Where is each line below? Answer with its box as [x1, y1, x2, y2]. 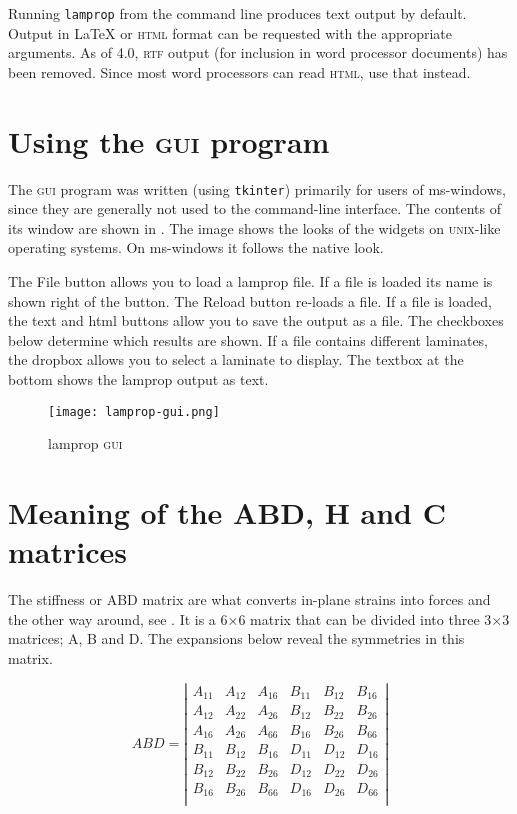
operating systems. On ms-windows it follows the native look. [8, 237, 384, 258]
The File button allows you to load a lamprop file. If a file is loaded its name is [8, 271, 493, 291]
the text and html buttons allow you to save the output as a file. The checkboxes [8, 310, 504, 331]
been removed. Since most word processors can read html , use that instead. [8, 61, 471, 82]
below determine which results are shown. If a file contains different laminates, [8, 329, 489, 350]
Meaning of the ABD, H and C [8, 492, 447, 532]
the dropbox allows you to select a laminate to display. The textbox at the [8, 349, 464, 370]
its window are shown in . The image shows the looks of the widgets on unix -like [8, 217, 501, 238]
